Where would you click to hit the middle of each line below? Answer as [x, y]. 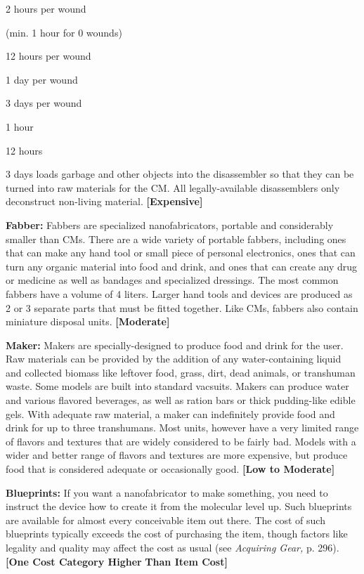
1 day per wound [42, 79]
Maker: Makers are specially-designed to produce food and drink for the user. [175, 345]
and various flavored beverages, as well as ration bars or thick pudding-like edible [181, 400]
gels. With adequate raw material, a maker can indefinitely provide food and [170, 413]
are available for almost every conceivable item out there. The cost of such [165, 520]
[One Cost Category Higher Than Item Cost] [117, 561]
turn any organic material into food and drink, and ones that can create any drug [182, 266]
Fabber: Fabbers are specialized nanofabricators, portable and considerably [170, 224]
